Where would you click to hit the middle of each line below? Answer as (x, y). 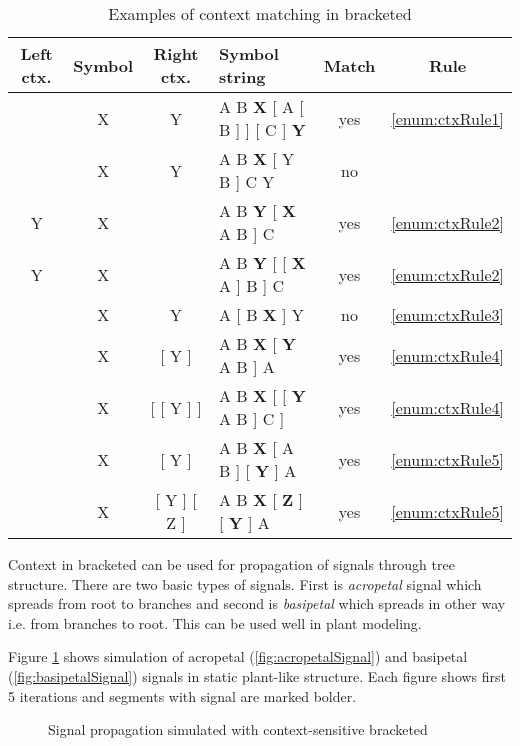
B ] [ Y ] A (258, 470)
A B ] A (247, 366)
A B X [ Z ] (261, 499)
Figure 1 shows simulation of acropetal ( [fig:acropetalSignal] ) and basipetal (238, 656)
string (242, 76)
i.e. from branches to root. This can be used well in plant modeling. (215, 622)
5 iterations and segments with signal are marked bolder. (182, 695)
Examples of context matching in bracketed (260, 13)
